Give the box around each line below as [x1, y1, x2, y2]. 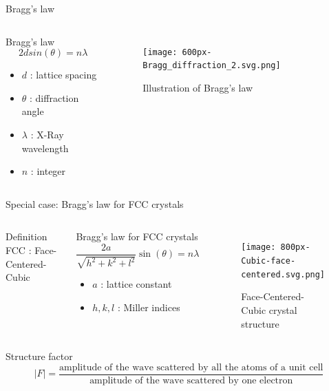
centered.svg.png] [241, 269, 326, 279]
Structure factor [6, 349, 73, 363]
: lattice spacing [30, 67, 97, 82]
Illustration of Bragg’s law [142, 80, 253, 94]
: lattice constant [100, 277, 172, 291]
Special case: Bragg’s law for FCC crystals [6, 196, 184, 211]
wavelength [21, 140, 69, 155]
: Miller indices [117, 299, 180, 314]
